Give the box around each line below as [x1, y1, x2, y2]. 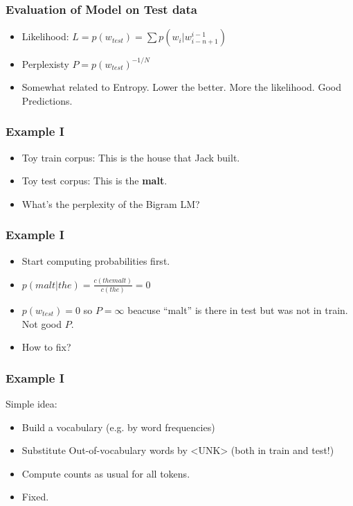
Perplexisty [21, 56, 69, 71]
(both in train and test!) [230, 443, 334, 457]
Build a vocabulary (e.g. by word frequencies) [21, 419, 215, 434]
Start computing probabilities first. [21, 253, 170, 268]
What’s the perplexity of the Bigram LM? [21, 196, 200, 211]
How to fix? [21, 340, 71, 354]
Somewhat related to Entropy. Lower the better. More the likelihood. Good [21, 80, 341, 94]
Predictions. [21, 93, 73, 107]
